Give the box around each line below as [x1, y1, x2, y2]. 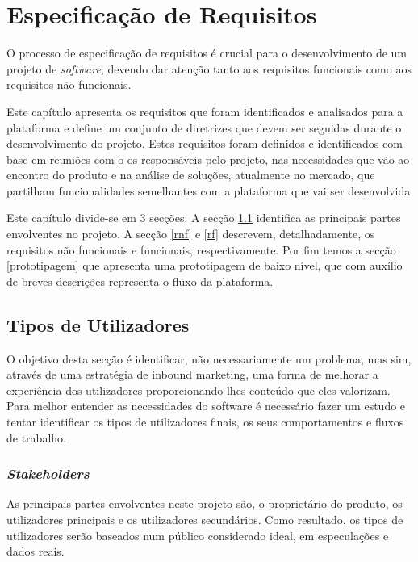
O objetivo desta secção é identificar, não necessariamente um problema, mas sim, [6, 350, 412, 367]
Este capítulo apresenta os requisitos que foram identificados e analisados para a [6, 103, 403, 120]
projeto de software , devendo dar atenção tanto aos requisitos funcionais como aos [6, 60, 412, 77]
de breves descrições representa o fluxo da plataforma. [6, 272, 274, 289]
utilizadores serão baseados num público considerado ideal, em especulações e [6, 526, 389, 543]
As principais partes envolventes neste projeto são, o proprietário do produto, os [6, 495, 403, 512]
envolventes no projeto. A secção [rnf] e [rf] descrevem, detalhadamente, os [6, 225, 375, 242]
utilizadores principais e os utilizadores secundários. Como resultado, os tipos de [6, 511, 403, 528]
